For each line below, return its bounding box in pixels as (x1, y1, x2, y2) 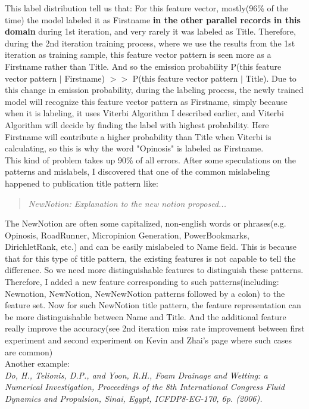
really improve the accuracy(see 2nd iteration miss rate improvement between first (5, 322, 305, 334)
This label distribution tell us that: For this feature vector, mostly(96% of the (5, 2, 288, 14)
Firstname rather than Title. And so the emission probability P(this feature (5, 60, 282, 72)
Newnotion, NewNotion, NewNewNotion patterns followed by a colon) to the (5, 287, 285, 299)
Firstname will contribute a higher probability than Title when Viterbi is (5, 130, 271, 142)
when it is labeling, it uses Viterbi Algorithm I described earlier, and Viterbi (5, 107, 284, 119)
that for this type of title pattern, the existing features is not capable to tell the (5, 252, 296, 264)
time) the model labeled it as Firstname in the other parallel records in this (5, 13, 301, 26)
